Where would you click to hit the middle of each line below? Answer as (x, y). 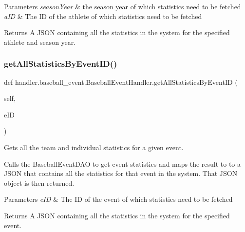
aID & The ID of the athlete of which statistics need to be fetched (103, 16)
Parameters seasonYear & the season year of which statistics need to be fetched (122, 6)
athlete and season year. (40, 42)
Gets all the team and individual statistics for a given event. (94, 147)
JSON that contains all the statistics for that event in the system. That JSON (121, 173)
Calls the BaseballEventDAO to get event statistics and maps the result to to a (122, 164)
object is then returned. (39, 183)
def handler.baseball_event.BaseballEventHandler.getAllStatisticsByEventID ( (121, 82)
